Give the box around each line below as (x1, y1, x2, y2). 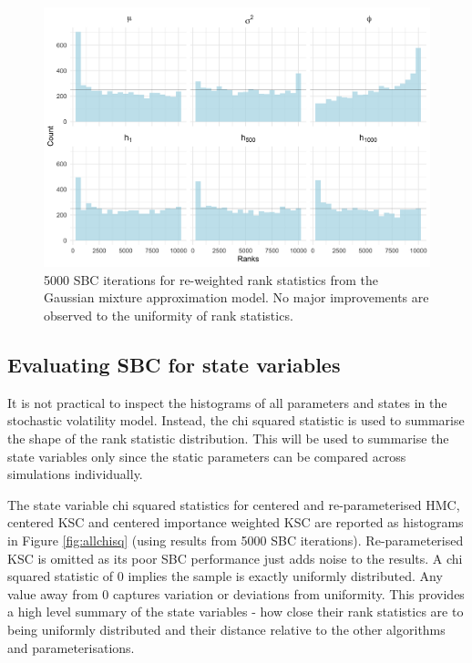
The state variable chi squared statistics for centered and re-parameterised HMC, (7, 495, 460, 514)
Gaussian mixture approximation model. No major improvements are (44, 288, 429, 307)
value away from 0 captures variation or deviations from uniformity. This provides (7, 584, 465, 603)
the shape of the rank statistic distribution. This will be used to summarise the (7, 429, 449, 448)
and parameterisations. (7, 637, 135, 657)
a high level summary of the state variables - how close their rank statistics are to (7, 602, 464, 621)
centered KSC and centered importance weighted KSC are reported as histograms (7, 513, 464, 532)
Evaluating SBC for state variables (7, 351, 341, 379)
